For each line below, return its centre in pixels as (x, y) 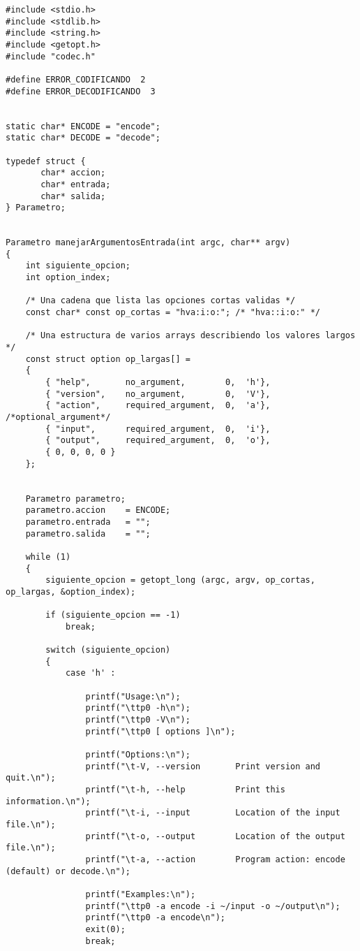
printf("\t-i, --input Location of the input (213, 813)
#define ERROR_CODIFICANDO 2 (76, 79)
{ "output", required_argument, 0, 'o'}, (158, 441)
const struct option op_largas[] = (108, 359)
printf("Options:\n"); (138, 755)
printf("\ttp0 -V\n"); (138, 720)
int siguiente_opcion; (78, 266)
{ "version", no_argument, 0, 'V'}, (158, 394)
